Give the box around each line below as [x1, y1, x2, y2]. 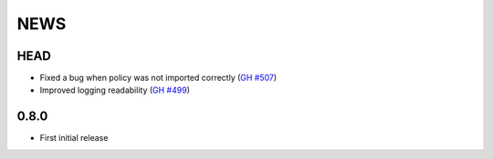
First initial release [39, 133, 109, 144]
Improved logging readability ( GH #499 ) [39, 84, 191, 95]
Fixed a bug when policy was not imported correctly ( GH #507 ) [39, 73, 278, 84]
